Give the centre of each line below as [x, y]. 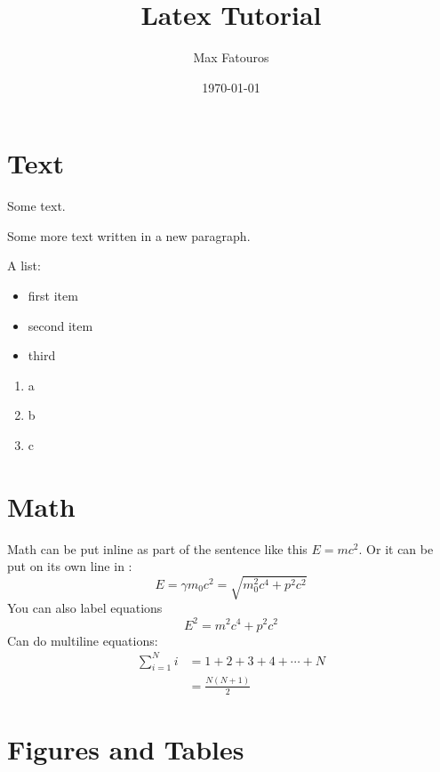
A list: [24, 265]
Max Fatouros [231, 57]
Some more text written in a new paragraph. [129, 235]
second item [60, 325]
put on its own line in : [70, 566]
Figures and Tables [126, 748]
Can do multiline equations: [83, 640]
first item [53, 296]
